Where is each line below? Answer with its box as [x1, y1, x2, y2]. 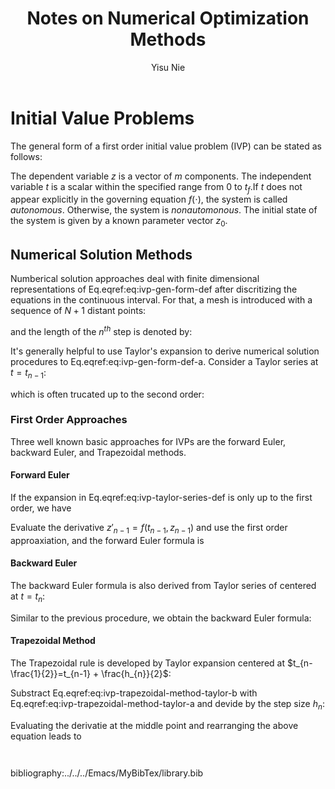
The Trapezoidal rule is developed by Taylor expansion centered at [10, 657, 286, 669]
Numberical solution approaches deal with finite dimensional [10, 273, 260, 285]
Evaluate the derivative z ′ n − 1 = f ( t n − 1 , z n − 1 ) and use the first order [10, 522, 288, 536]
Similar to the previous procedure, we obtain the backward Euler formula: [10, 612, 312, 624]
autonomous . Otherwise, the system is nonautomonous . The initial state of [10, 204, 318, 216]
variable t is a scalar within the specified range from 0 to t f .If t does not [10, 180, 303, 195]
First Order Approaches [10, 413, 128, 427]
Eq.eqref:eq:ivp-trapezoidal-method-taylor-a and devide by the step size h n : [10, 698, 325, 712]
